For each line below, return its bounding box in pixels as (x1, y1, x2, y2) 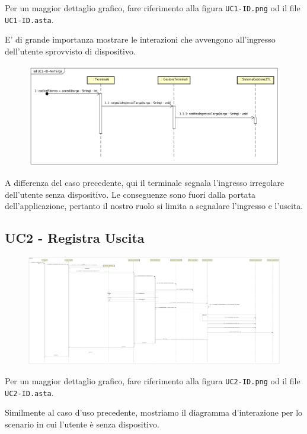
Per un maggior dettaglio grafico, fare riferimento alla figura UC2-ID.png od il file (5, 374, 300, 387)
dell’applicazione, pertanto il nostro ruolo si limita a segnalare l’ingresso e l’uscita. (5, 200, 303, 212)
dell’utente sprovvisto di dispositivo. (5, 44, 136, 57)
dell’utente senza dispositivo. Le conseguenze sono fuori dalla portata (5, 188, 255, 200)
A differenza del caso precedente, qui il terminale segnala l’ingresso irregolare (5, 176, 284, 189)
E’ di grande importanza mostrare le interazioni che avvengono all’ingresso (5, 33, 276, 46)
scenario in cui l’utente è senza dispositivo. (5, 417, 159, 430)
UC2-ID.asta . (5, 386, 54, 398)
